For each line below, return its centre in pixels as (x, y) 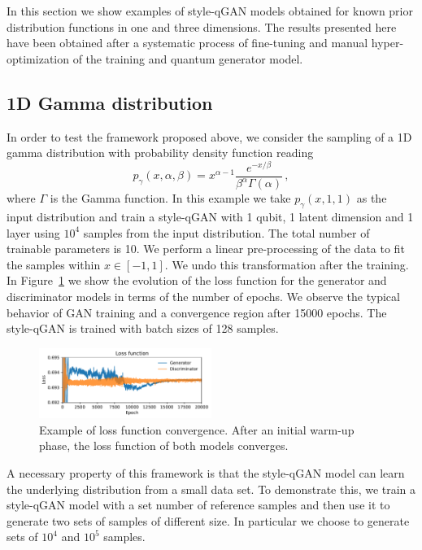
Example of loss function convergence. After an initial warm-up (197, 429)
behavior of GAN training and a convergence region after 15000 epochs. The (197, 312)
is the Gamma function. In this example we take (170, 198)
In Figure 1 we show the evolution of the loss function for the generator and (197, 280)
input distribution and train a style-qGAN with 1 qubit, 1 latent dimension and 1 (210, 217)
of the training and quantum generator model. (188, 58)
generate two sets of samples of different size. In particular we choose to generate (208, 520)
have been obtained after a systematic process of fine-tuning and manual (187, 43)
